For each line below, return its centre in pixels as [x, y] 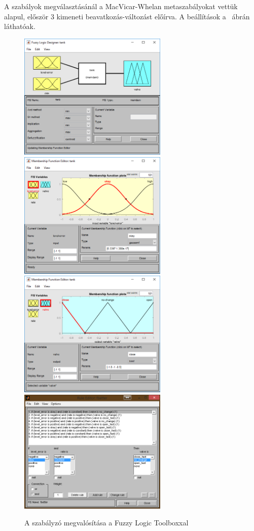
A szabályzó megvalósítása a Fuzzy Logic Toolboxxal [106, 523]
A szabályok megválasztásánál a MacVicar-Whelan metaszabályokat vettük [121, 6]
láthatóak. [20, 26]
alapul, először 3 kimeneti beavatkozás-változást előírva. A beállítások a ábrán [127, 16]
